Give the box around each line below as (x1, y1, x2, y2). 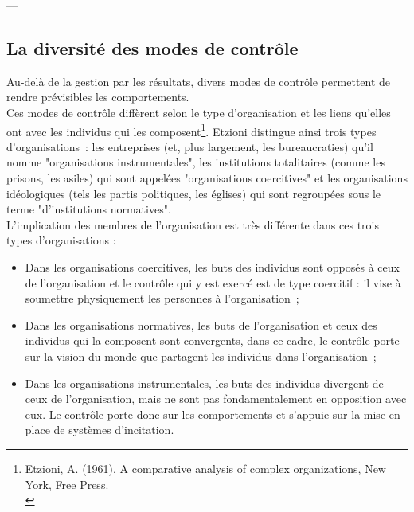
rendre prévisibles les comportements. (6, 88, 189, 105)
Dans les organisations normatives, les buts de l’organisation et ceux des (25, 316, 377, 333)
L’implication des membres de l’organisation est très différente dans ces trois (6, 216, 380, 233)
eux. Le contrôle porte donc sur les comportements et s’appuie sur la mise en (25, 405, 400, 422)
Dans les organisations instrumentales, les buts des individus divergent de (25, 374, 384, 391)
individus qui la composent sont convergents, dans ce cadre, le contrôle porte (25, 332, 400, 349)
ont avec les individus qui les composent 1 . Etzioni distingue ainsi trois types (6, 120, 377, 139)
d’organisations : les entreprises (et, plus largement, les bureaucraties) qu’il (6, 138, 373, 154)
